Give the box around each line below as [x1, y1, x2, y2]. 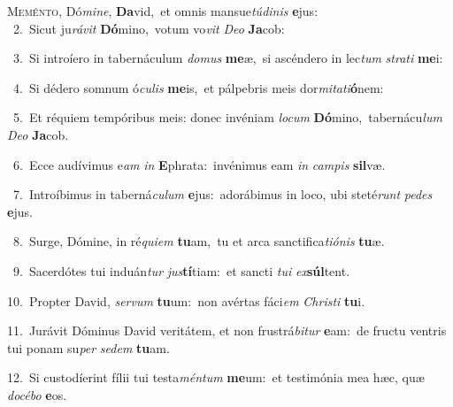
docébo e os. [7, 385, 67, 403]
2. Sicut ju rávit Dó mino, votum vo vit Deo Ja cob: [12, 19, 285, 37]
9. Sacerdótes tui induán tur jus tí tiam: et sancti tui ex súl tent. [12, 261, 350, 280]
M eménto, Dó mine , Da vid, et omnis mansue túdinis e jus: [7, 2, 319, 19]
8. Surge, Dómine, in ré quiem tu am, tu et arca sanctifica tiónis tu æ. [12, 232, 385, 250]
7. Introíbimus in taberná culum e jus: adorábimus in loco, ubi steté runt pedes [12, 185, 433, 203]
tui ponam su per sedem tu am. [7, 338, 170, 357]
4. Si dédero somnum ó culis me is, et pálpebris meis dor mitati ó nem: [12, 78, 384, 96]
